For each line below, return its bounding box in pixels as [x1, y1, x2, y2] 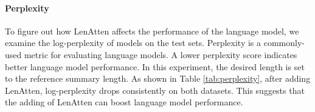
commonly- [263, 36, 305, 49]
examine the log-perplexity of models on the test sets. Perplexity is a [5, 36, 261, 49]
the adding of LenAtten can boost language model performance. [5, 96, 243, 108]
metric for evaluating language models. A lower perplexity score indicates [24, 48, 297, 61]
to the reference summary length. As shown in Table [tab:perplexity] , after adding [5, 72, 311, 85]
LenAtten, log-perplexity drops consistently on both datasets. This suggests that [5, 84, 305, 96]
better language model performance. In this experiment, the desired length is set [5, 60, 305, 73]
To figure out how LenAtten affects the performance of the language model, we [5, 24, 299, 37]
